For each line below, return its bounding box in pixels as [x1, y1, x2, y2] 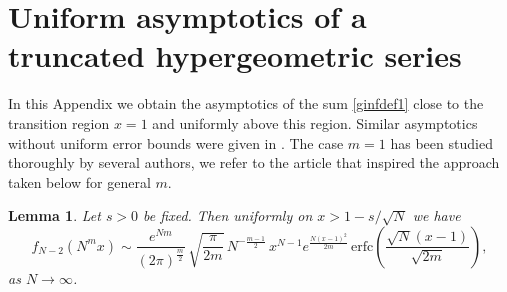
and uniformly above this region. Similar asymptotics [152, 112, 478, 133]
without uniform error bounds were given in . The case [8, 132, 344, 153]
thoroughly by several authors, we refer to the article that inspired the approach [8, 152, 500, 173]
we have [412, 205, 461, 226]
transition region [8, 112, 110, 133]
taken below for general [8, 171, 151, 192]
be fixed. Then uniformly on [143, 205, 313, 226]
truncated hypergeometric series [8, 35, 462, 76]
